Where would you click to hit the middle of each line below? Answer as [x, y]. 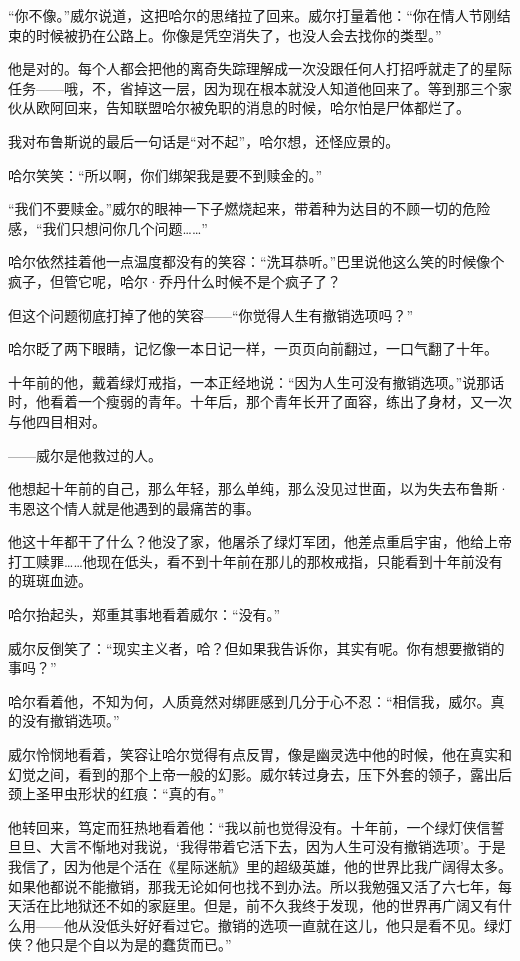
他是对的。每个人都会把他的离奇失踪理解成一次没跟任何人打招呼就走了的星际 [260, 68]
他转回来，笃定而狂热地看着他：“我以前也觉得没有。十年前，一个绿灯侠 [242, 826]
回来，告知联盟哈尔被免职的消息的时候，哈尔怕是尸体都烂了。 [266, 107]
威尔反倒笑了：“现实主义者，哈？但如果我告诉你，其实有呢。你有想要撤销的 [256, 647]
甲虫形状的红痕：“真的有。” [137, 793]
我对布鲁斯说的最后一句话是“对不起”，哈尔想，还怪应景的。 [204, 140]
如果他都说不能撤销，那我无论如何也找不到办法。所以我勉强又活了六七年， [253, 885]
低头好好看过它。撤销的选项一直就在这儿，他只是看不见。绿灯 [308, 924]
